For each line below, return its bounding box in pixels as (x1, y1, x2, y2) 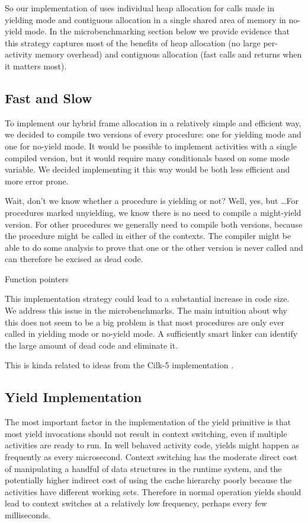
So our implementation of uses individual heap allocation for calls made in (5, 2, 274, 14)
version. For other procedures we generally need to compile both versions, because (5, 218, 303, 230)
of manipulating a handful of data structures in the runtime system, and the (5, 462, 282, 474)
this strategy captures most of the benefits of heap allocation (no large (5, 36, 261, 49)
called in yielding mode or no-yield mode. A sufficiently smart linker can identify (5, 327, 298, 340)
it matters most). (5, 59, 67, 72)
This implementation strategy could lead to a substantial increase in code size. (5, 292, 290, 305)
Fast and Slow (5, 88, 92, 107)
